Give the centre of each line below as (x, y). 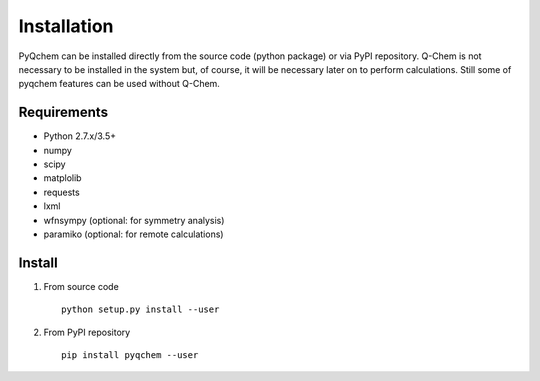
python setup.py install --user (140, 309)
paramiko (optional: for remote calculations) (133, 234)
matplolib (62, 178)
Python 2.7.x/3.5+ (80, 136)
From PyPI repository (87, 332)
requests (61, 192)
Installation (66, 26)
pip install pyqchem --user (130, 355)
